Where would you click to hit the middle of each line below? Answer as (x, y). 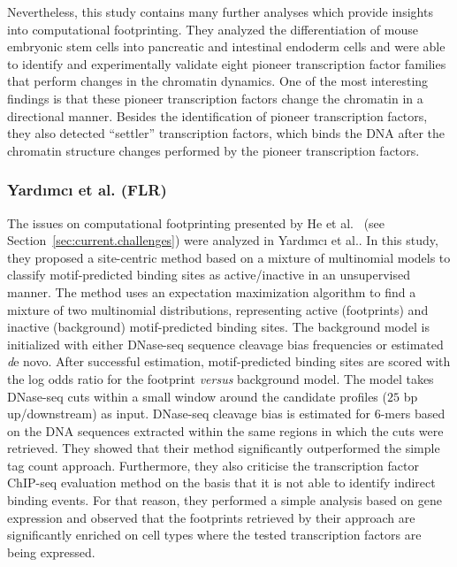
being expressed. (51, 552)
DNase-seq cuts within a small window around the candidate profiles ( (197, 396)
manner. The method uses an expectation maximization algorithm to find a (212, 291)
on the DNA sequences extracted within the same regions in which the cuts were (225, 430)
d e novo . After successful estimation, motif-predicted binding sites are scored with (229, 361)
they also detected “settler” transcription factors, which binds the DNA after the (226, 133)
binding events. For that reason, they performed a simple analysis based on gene (225, 500)
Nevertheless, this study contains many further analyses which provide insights (220, 11)
